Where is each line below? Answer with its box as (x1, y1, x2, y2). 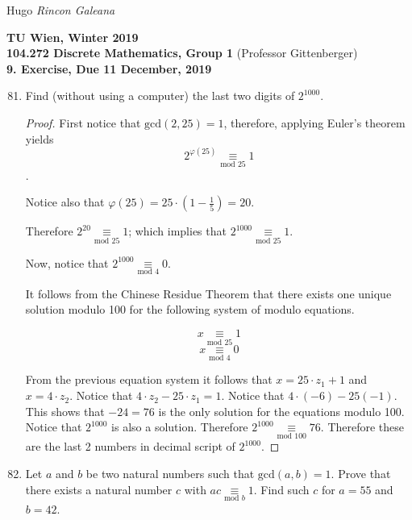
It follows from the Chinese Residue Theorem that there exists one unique (25, 285, 392, 302)
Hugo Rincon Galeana (6, 2, 115, 18)
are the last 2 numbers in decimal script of (25, 438, 235, 455)
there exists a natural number (25, 480, 173, 497)
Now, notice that (25, 254, 109, 271)
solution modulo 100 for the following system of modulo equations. (25, 301, 355, 318)
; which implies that (128, 223, 227, 239)
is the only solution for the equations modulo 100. (158, 402, 405, 419)
